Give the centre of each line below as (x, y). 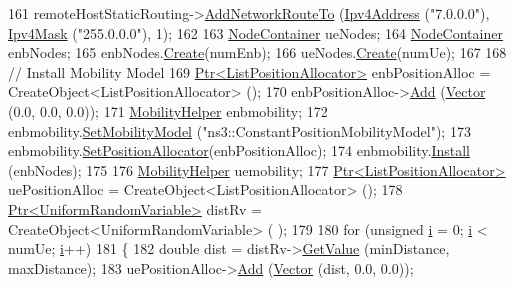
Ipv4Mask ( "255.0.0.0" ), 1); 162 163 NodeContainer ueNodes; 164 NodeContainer (255, 32)
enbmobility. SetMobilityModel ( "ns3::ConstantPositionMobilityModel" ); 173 (239, 130)
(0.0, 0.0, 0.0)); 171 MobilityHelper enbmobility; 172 (168, 110)
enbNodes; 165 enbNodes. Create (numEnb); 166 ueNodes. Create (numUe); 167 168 (257, 52)
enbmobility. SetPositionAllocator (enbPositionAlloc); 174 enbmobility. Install (239, 150)
